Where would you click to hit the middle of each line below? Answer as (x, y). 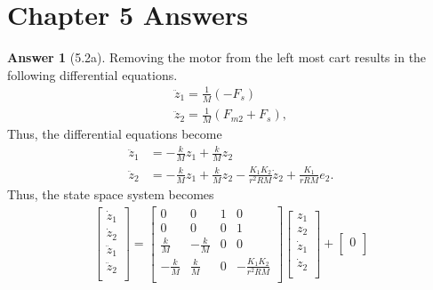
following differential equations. (92, 74)
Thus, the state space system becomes (111, 193)
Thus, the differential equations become (115, 134)
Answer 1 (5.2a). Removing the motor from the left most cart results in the (217, 57)
